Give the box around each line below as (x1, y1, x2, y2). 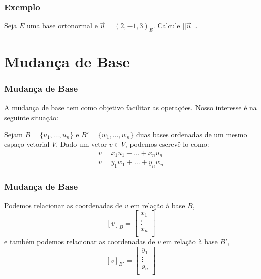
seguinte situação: (4, 112, 58, 123)
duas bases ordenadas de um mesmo (136, 129, 247, 139)
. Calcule (153, 20, 180, 31)
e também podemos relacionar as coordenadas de (4, 236, 155, 247)
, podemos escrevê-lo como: (125, 139, 209, 149)
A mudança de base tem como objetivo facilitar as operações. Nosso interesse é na (4, 102, 257, 113)
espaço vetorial (4, 139, 50, 149)
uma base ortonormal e (26, 20, 98, 31)
